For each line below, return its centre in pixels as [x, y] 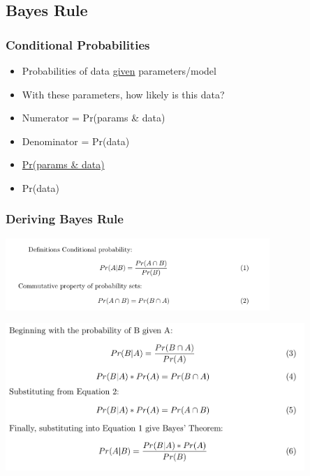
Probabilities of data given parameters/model [119, 70]
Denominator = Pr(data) [76, 141]
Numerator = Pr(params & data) [94, 118]
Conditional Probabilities [78, 44]
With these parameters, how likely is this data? [123, 94]
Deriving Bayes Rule [65, 219]
